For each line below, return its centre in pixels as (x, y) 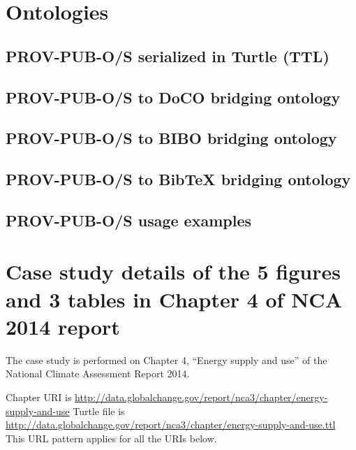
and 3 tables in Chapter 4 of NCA (174, 299)
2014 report (63, 326)
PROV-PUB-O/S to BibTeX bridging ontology (178, 179)
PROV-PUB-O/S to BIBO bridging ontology (171, 138)
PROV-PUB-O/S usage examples (128, 220)
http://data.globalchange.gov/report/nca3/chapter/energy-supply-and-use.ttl (171, 424)
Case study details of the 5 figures (173, 271)
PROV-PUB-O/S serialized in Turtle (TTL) (168, 56)
